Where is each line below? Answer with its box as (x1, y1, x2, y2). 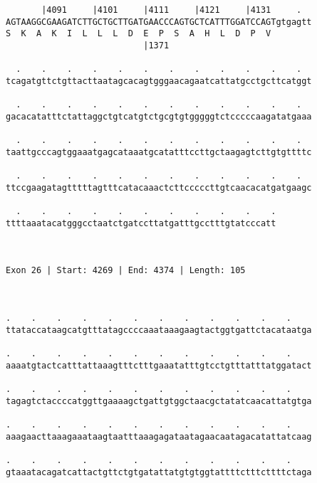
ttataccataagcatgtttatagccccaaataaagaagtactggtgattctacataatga (6, 324, 312, 335)
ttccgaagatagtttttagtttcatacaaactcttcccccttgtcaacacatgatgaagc (6, 182, 312, 193)
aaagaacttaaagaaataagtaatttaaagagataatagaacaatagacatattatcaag (6, 431, 312, 442)
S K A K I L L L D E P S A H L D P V (6, 28, 271, 39)
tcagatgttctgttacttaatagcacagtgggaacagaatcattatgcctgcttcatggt (6, 75, 312, 86)
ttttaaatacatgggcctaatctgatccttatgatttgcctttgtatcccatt (6, 218, 276, 228)
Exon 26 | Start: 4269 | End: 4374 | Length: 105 (6, 265, 246, 276)
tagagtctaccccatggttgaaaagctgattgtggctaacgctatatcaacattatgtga (6, 396, 312, 406)
